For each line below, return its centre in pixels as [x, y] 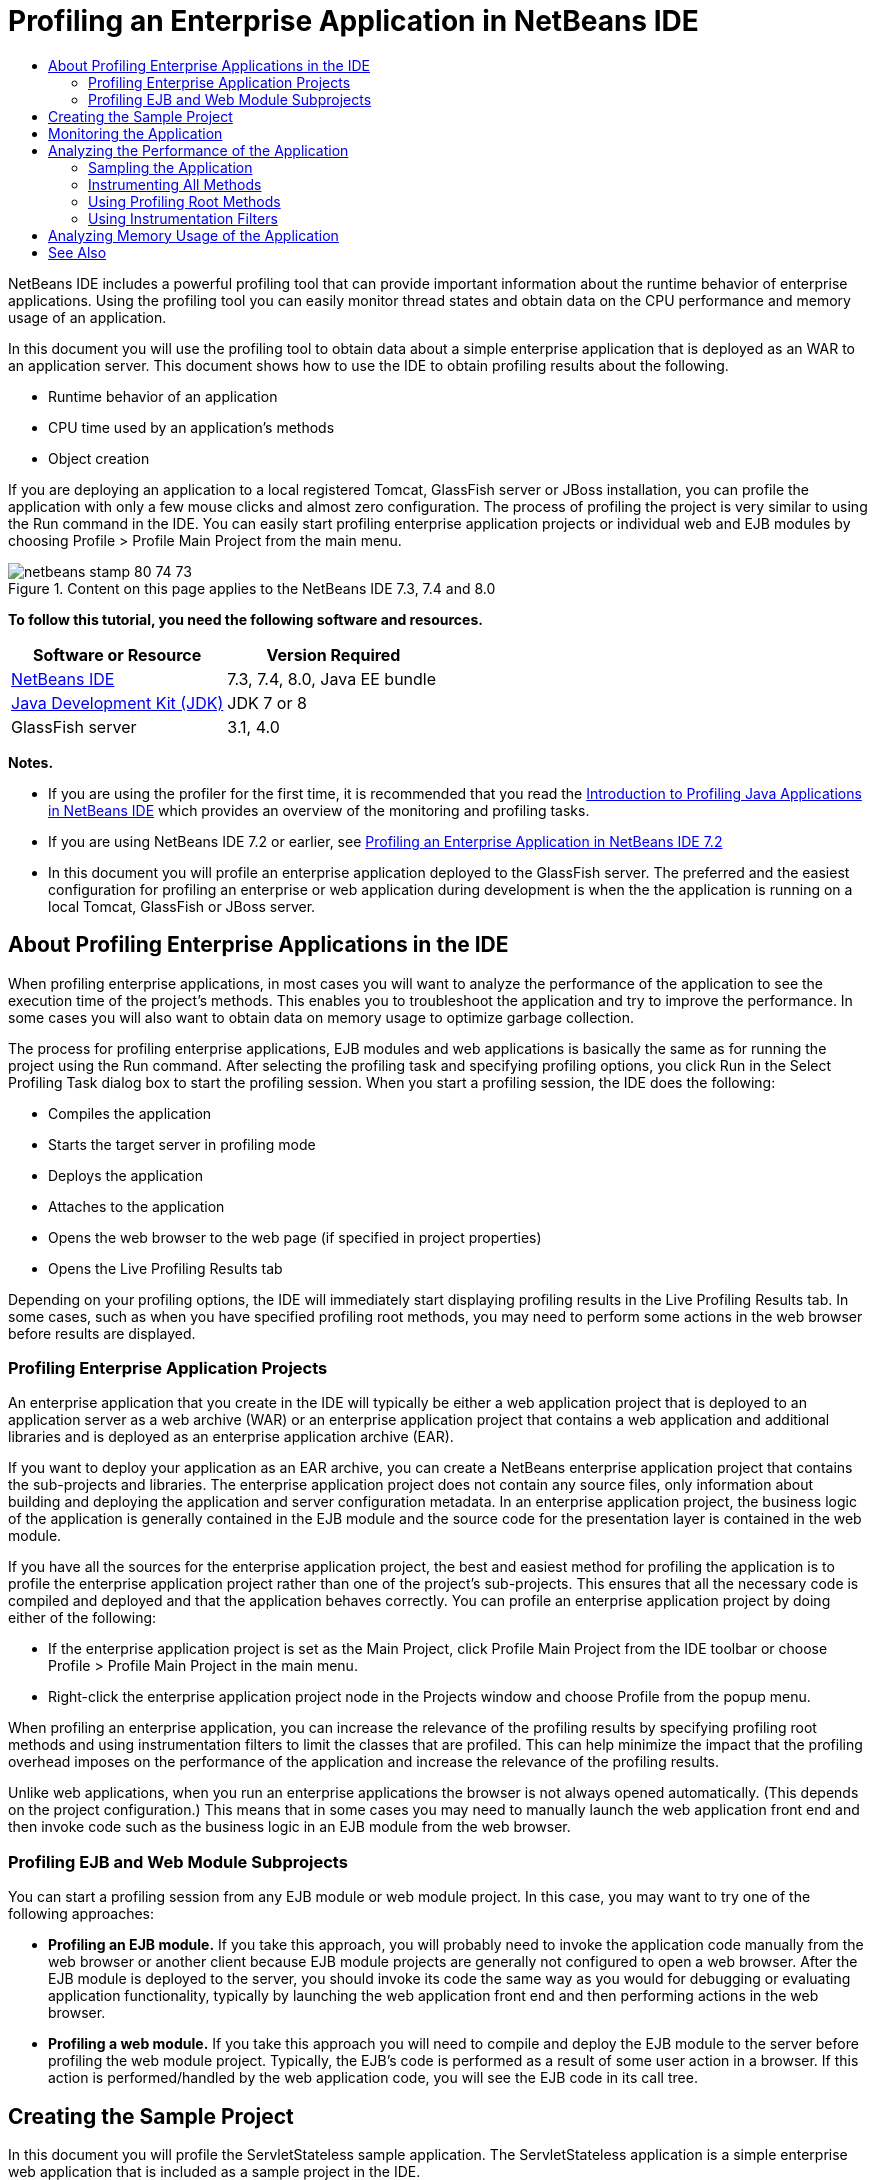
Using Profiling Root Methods [184, 201]
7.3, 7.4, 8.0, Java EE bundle [332, 678]
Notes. [31, 762]
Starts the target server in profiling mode [182, 1144]
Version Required [333, 654]
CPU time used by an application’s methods [191, 427]
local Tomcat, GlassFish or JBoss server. [182, 906]
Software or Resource [117, 654]
